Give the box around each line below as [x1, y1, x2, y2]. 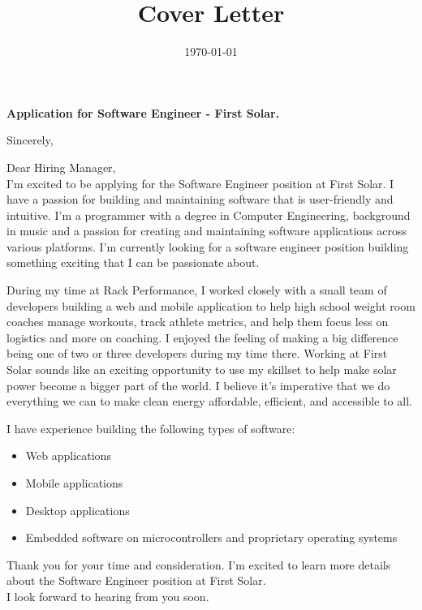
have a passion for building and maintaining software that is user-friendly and [6, 191, 394, 208]
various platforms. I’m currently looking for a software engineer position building [6, 238, 409, 255]
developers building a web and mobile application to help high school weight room [6, 297, 416, 314]
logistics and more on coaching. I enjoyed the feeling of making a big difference [6, 329, 398, 346]
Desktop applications [25, 501, 130, 518]
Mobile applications [25, 475, 123, 491]
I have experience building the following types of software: [6, 419, 295, 436]
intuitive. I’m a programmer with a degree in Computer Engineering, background [6, 206, 411, 223]
